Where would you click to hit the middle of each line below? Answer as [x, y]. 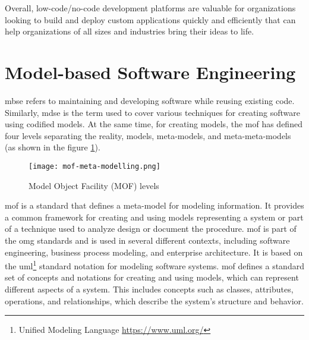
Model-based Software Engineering [150, 72]
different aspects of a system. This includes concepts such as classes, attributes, [149, 289]
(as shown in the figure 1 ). [53, 147]
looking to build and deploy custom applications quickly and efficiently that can [150, 19]
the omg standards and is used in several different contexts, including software [147, 240]
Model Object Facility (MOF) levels [94, 185]
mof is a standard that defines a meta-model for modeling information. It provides [154, 205]
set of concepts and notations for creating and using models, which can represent [152, 277]
